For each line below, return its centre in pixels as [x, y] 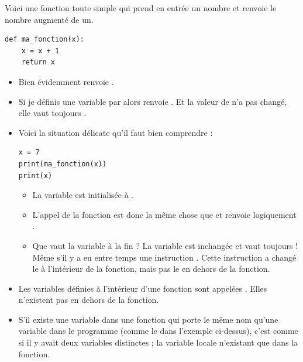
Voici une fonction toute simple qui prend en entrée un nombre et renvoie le [141, 8]
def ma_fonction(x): [45, 40]
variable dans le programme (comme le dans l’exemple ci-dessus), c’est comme [158, 331]
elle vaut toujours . [52, 113]
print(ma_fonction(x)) [63, 164]
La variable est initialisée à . [83, 195]
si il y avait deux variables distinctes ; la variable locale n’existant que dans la [158, 342]
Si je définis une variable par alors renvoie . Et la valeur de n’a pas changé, [153, 101]
